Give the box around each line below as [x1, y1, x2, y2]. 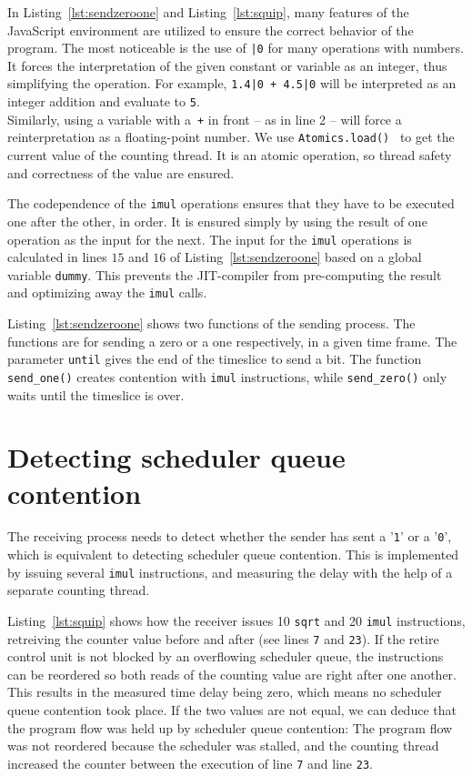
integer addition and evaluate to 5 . [7, 92, 200, 111]
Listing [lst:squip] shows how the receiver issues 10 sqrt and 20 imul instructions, [7, 610, 466, 630]
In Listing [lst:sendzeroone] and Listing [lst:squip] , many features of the [7, 3, 409, 21]
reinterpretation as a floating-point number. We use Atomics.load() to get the [7, 127, 455, 146]
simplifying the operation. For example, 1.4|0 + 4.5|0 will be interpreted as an [7, 74, 457, 93]
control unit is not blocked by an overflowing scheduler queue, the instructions [7, 647, 444, 666]
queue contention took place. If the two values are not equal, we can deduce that [7, 700, 457, 720]
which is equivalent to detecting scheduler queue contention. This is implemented [7, 545, 459, 564]
